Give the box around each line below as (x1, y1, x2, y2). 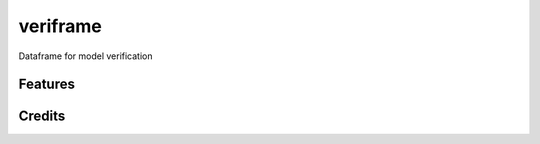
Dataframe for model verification (18, 50, 154, 62)
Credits (18, 108, 66, 125)
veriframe (18, 15, 102, 37)
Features (18, 76, 75, 93)
